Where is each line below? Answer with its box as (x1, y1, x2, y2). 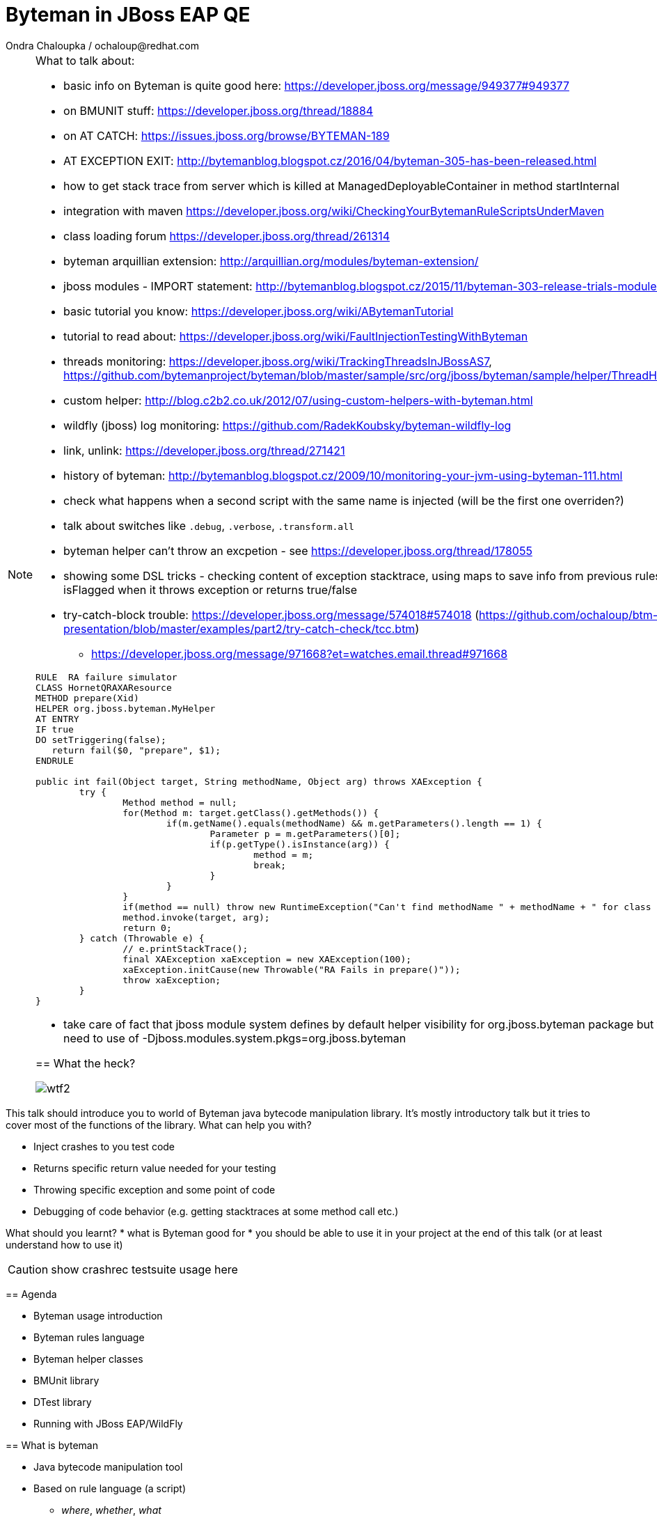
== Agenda (6, 1288, 57, 1300)
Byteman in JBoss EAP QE (6, 3, 251, 26)
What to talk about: (35, 53, 135, 68)
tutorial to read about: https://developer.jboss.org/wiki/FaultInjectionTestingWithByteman (63, 329, 528, 343)
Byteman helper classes (33, 1352, 143, 1365)
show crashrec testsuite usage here (51, 1262, 238, 1276)
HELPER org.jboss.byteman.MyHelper (35, 703, 216, 714)
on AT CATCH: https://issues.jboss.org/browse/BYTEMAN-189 (63, 128, 390, 143)
